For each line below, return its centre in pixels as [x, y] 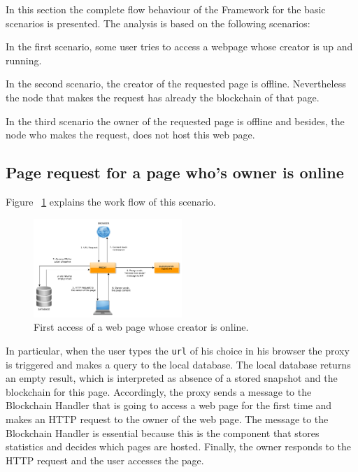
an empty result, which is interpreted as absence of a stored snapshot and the [172, 378]
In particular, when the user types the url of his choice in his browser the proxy [178, 350]
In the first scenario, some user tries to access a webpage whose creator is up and [179, 47]
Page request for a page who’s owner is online [175, 172]
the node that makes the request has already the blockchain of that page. [163, 97]
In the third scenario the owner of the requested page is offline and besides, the [175, 121]
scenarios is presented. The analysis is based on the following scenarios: [158, 23]
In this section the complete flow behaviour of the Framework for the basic [166, 9]
